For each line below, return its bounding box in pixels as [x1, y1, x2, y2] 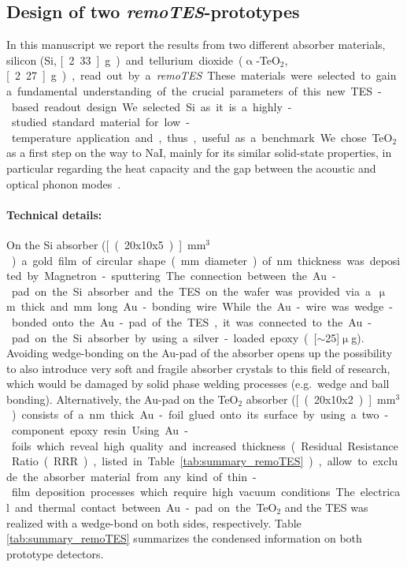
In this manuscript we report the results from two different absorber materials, [6, 36, 386, 53]
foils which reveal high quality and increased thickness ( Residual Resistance [11, 437, 398, 453]
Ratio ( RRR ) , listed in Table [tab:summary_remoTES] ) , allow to [11, 453, 368, 469]
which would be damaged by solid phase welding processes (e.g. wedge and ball [6, 375, 390, 392]
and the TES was [284, 499, 368, 516]
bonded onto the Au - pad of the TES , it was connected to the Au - [11, 313, 372, 330]
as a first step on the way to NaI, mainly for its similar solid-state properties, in [6, 144, 392, 161]
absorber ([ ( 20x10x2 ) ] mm [246, 390, 396, 407]
